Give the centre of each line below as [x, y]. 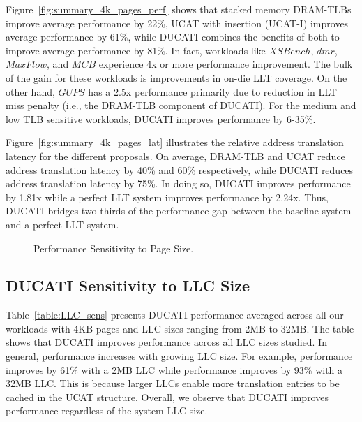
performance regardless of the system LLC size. [107, 410]
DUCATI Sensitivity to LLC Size [128, 285]
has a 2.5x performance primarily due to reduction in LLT [212, 91]
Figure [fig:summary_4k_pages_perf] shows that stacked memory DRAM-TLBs [179, 9]
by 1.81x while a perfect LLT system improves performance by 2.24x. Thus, [167, 197]
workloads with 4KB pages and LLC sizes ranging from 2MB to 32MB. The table [180, 328]
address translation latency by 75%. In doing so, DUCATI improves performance [178, 183]
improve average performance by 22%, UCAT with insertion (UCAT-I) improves [177, 23]
